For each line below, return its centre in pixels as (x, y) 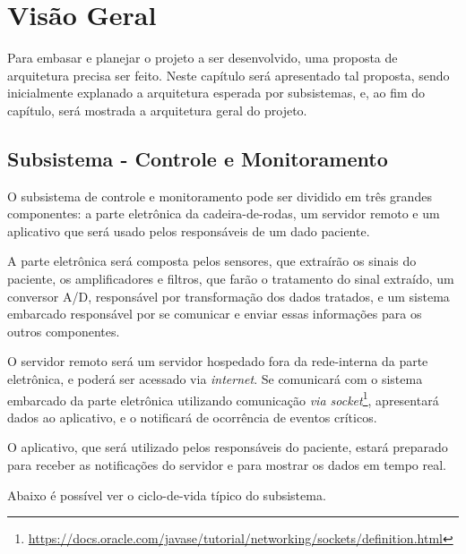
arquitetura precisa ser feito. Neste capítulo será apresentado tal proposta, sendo (229, 75)
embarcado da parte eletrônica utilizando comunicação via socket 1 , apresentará (223, 398)
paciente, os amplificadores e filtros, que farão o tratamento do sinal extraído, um (231, 279)
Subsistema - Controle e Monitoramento (198, 158)
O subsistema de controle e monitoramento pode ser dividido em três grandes (220, 196)
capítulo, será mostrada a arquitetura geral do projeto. (157, 110)
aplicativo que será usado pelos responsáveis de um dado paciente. (189, 230)
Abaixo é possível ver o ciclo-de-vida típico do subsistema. (167, 494)
